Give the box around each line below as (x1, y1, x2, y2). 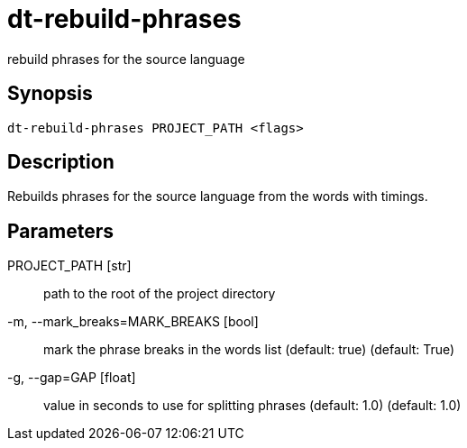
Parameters (7, 219, 114, 242)
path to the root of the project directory (43, 286, 276, 302)
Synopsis (7, 82, 93, 105)
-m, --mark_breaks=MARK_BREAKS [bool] (7, 314, 259, 330)
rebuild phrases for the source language (7, 50, 245, 67)
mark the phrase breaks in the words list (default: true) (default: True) (43, 342, 455, 358)
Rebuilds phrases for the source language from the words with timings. (7, 188, 428, 205)
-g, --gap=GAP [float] (7, 370, 136, 386)
